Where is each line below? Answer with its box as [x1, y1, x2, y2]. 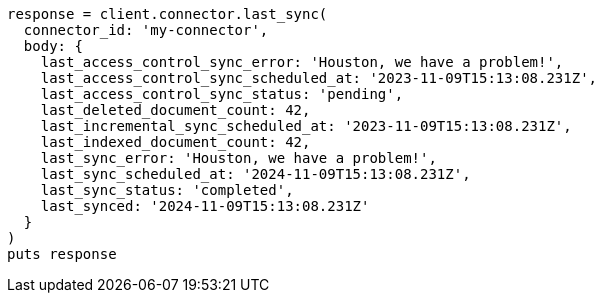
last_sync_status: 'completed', [40, 182, 294, 198]
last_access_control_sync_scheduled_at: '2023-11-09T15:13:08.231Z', [40, 70, 598, 86]
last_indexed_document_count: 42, [40, 134, 311, 150]
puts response [7, 246, 117, 262]
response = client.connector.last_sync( [7, 6, 328, 22]
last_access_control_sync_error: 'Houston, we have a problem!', [40, 54, 564, 70]
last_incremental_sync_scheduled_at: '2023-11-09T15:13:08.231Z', [40, 118, 572, 134]
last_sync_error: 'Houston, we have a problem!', [40, 150, 437, 166]
